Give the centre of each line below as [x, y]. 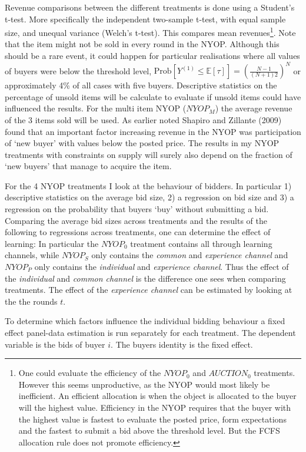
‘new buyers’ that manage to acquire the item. [88, 166]
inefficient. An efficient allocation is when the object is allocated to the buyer [157, 396]
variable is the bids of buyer [55, 344]
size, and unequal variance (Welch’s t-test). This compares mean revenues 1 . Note [150, 32]
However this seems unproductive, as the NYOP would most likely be [144, 384]
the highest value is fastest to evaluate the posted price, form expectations [152, 419]
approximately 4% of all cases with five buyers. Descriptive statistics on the [141, 85]
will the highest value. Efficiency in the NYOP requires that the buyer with [155, 407]
